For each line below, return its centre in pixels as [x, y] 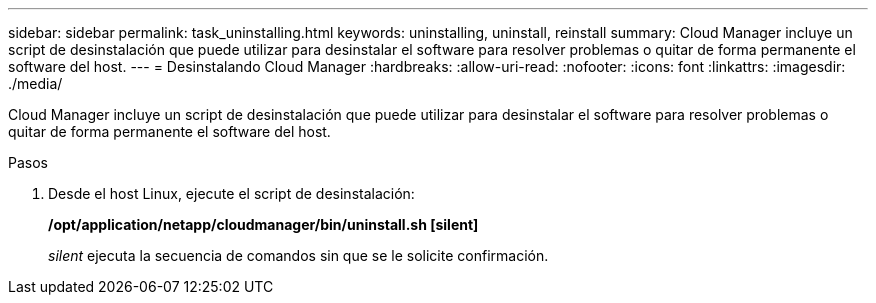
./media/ [35, 83]
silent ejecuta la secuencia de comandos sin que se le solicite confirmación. [298, 255]
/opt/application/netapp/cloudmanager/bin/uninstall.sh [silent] [263, 224]
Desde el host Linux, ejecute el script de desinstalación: [231, 193]
